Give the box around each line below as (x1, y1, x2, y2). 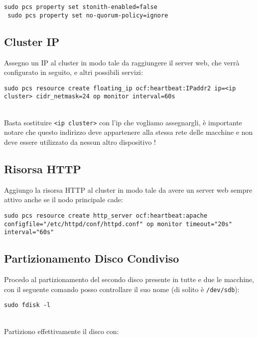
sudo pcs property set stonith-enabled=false (4, 3, 157, 10)
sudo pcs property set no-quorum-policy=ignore (7, 11, 168, 19)
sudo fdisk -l (4, 302, 51, 309)
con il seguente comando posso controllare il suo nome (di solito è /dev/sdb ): (4, 284, 240, 294)
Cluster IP (4, 33, 60, 49)
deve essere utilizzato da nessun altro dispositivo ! (4, 136, 156, 147)
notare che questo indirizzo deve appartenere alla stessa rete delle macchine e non (4, 127, 253, 137)
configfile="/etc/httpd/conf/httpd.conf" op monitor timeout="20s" (4, 220, 233, 228)
